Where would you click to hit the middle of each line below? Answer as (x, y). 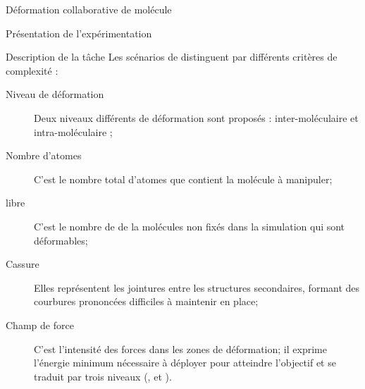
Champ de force (40, 325)
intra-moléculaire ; (73, 131)
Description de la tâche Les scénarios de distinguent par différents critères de (172, 57)
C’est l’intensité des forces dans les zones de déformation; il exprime (180, 348)
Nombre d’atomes (44, 155)
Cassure (23, 264)
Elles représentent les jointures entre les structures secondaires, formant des (197, 287)
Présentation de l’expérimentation (79, 33)
